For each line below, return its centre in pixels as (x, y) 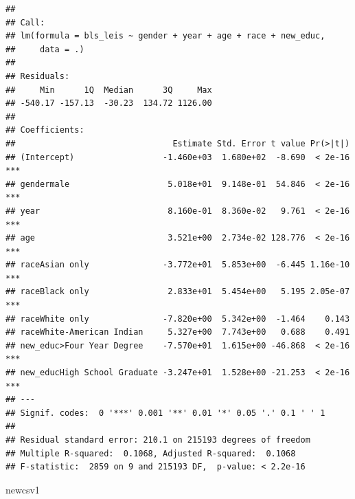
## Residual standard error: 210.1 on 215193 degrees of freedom (158, 440)
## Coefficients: (45, 130)
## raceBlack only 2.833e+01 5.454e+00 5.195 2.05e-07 (178, 292)
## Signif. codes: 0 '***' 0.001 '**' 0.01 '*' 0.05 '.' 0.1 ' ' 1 (165, 413)
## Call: (25, 22)
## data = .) (45, 49)
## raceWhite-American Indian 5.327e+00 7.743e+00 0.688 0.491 (178, 332)
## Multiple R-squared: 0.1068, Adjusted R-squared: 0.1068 (151, 453)
